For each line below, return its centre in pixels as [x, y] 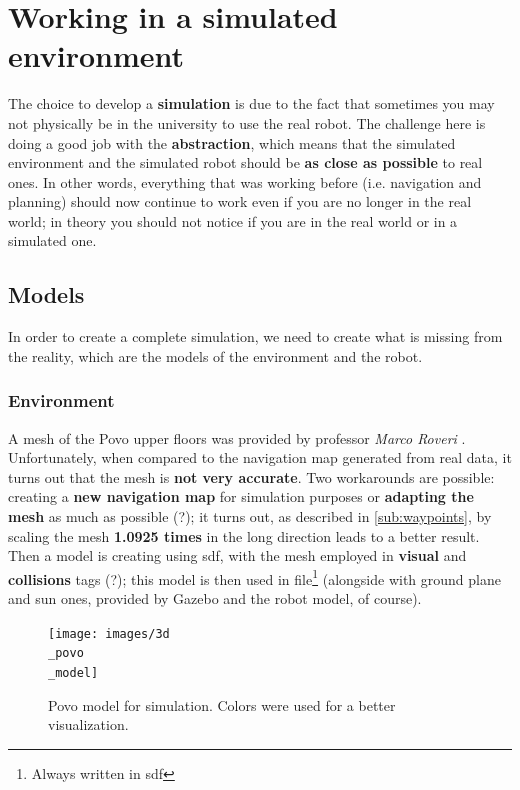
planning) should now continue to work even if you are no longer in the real [240, 201]
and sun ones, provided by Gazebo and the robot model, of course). [215, 598]
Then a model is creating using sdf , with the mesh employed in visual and [237, 555]
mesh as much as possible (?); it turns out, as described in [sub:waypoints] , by [250, 516]
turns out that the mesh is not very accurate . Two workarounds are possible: [251, 476]
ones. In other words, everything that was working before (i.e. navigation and [245, 181]
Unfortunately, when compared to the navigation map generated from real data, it [260, 457]
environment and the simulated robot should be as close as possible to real [245, 162]
